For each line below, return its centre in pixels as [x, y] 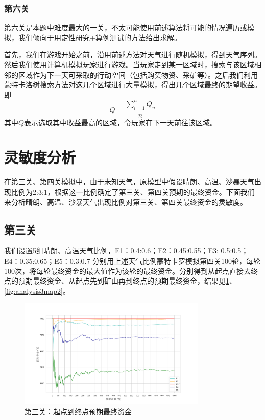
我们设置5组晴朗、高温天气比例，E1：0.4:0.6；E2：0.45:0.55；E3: [111, 251]
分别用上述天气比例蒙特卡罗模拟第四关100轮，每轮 [177, 261]
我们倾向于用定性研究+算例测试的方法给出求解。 [100, 37]
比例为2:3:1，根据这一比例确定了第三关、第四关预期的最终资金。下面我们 [133, 192]
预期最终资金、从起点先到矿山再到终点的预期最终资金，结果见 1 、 [127, 281]
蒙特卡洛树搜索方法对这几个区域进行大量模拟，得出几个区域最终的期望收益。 [133, 85]
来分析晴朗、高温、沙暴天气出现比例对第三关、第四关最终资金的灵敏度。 [126, 202]
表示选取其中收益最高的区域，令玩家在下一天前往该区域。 [121, 122]
